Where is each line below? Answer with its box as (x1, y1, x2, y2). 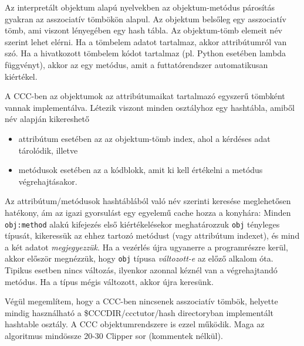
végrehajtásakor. (18, 175, 77, 187)
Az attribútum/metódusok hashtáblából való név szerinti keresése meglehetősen (5, 195, 291, 207)
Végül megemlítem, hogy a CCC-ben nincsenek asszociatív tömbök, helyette (5, 295, 278, 307)
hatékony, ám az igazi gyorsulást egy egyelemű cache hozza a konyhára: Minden (5, 206, 291, 218)
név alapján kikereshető (5, 113, 90, 125)
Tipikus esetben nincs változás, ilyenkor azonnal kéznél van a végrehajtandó (5, 264, 278, 276)
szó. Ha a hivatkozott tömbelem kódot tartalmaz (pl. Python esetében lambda (5, 47, 286, 59)
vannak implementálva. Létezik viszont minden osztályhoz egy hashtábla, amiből (5, 101, 295, 113)
